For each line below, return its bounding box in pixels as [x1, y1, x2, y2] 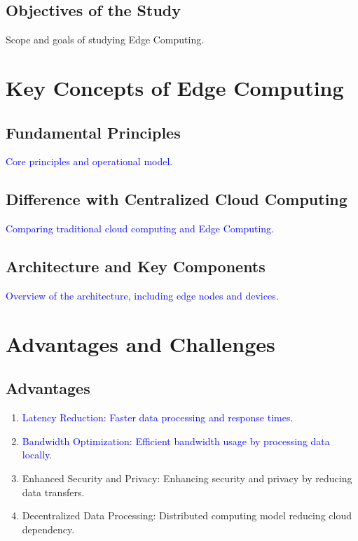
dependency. [22, 521, 75, 536]
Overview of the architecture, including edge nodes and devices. [6, 288, 279, 302]
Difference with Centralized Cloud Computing [6, 188, 347, 210]
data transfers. [22, 484, 85, 499]
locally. [22, 447, 53, 462]
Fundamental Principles [6, 121, 181, 143]
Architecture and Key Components [6, 255, 266, 277]
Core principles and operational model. [6, 154, 173, 169]
